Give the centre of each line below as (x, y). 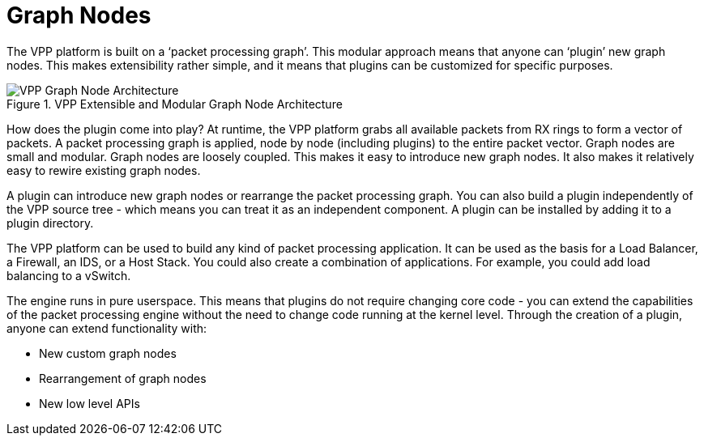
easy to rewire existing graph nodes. (104, 170)
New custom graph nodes (108, 353)
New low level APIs (90, 403)
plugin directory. (50, 223)
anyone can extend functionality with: (107, 328)
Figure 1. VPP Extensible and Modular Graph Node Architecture (175, 104)
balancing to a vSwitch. (69, 275)
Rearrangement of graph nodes (123, 378)
